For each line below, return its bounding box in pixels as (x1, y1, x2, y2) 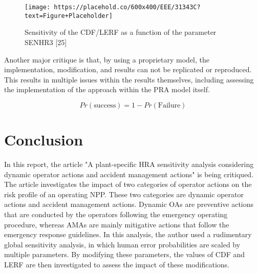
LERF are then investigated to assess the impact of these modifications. (4, 259, 229, 269)
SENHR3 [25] (25, 36, 67, 47)
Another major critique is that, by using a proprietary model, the (4, 54, 209, 65)
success (94, 101, 116, 109)
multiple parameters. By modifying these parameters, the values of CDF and (4, 249, 245, 260)
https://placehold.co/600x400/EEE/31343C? (54, 4, 201, 11)
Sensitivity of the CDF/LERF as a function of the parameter (25, 27, 217, 37)
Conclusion (4, 129, 83, 150)
